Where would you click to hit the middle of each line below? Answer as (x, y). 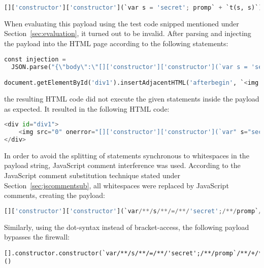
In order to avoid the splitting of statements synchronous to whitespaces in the (127, 155)
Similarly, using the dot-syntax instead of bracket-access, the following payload (127, 227)
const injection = (35, 59)
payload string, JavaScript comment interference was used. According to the (122, 165)
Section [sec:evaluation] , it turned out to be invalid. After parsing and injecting (128, 33)
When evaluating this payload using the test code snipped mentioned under (122, 23)
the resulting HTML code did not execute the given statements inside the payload (132, 98)
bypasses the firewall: (37, 237)
